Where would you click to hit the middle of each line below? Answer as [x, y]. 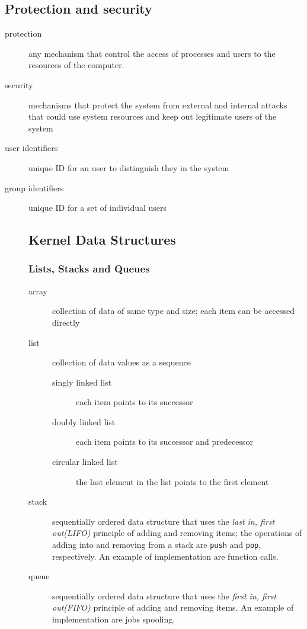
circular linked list [85, 462]
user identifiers [31, 148]
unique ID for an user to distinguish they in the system [129, 167]
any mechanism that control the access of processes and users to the [152, 53]
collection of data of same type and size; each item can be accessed [173, 311]
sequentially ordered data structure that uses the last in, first [164, 521]
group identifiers [34, 187]
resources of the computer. [76, 65]
